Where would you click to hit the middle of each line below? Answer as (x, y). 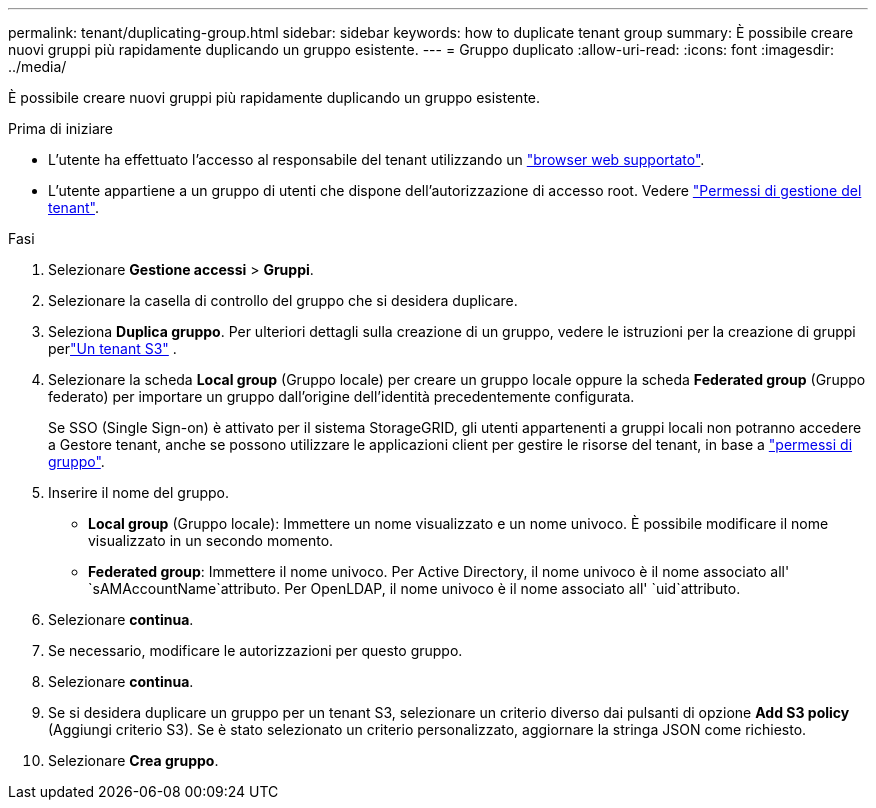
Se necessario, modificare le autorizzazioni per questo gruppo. (255, 650)
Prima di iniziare (60, 128)
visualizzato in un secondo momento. (211, 540)
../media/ (37, 66)
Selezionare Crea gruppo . (133, 760)
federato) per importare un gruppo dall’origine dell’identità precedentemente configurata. (341, 396)
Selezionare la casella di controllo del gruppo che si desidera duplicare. (283, 300)
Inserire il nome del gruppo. (139, 492)
